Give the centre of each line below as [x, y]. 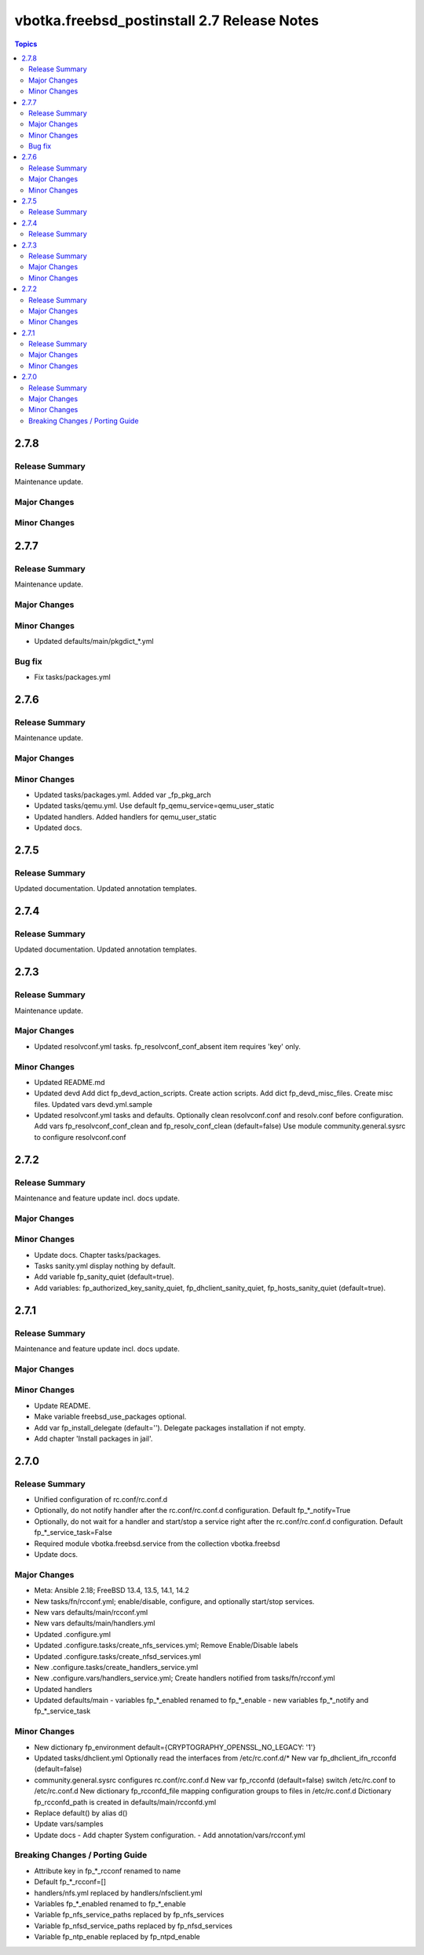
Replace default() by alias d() [81, 1813]
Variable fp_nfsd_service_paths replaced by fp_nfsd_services [133, 1926]
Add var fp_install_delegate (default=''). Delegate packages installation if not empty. [170, 1427]
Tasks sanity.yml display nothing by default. [105, 1266]
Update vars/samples [69, 1824]
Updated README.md [69, 1082]
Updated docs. [58, 828]
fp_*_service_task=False [73, 1533]
